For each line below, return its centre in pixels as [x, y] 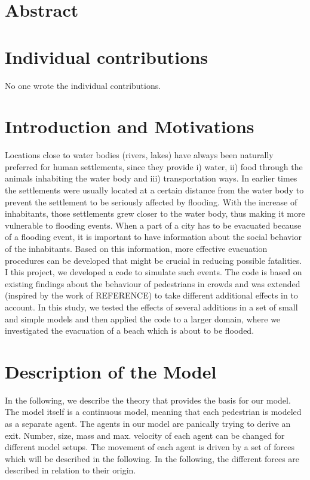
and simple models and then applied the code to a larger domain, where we [143, 319]
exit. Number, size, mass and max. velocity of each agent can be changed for [145, 435]
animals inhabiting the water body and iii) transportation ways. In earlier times [151, 178]
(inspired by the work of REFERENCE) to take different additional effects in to [151, 295]
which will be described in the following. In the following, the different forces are [152, 458]
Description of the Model [111, 371]
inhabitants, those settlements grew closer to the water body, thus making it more [155, 213]
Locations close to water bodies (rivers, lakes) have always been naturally [139, 155]
